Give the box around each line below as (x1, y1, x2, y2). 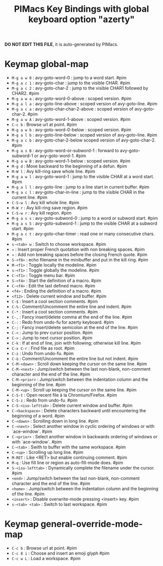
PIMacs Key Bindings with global (14, 3, 149, 15)
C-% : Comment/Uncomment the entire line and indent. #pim (11, 304, 132, 309)
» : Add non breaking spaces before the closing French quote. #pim (11, 252, 147, 258)
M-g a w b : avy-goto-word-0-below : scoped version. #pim (11, 127, 131, 133)
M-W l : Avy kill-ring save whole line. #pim (11, 168, 96, 174)
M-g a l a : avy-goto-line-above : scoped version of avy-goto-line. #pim (11, 101, 158, 107)
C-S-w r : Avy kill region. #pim (11, 210, 72, 216)
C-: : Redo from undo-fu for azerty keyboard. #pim (11, 319, 114, 325)
